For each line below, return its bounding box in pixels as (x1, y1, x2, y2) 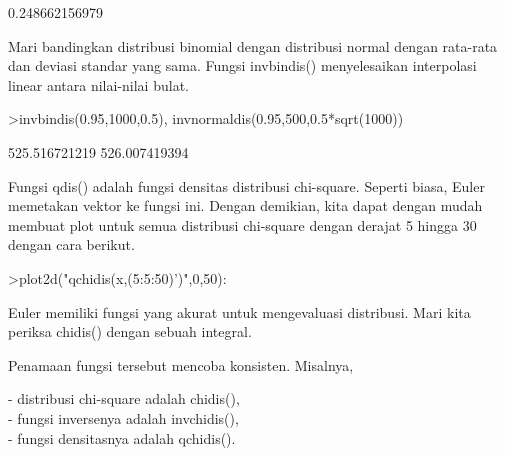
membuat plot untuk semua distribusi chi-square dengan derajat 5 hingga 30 (8, 214, 477, 235)
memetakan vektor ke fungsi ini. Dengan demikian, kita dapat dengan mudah (8, 195, 483, 216)
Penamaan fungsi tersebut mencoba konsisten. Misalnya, (8, 354, 354, 375)
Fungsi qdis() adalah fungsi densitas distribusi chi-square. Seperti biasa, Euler (8, 175, 485, 196)
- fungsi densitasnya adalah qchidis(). (8, 427, 236, 448)
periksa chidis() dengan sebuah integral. (8, 321, 252, 342)
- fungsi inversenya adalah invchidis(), (8, 407, 239, 428)
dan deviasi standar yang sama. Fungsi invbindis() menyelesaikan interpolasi (8, 55, 477, 76)
